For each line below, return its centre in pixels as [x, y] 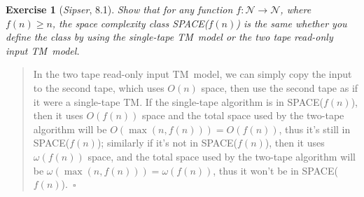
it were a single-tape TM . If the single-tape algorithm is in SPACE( [178, 101]
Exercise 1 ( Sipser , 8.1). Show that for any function [119, 9]
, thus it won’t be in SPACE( [275, 170]
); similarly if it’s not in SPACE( [167, 143]
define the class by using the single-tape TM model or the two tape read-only [169, 37]
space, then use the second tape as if [280, 87]
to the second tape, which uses [99, 87]
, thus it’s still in [315, 129]
